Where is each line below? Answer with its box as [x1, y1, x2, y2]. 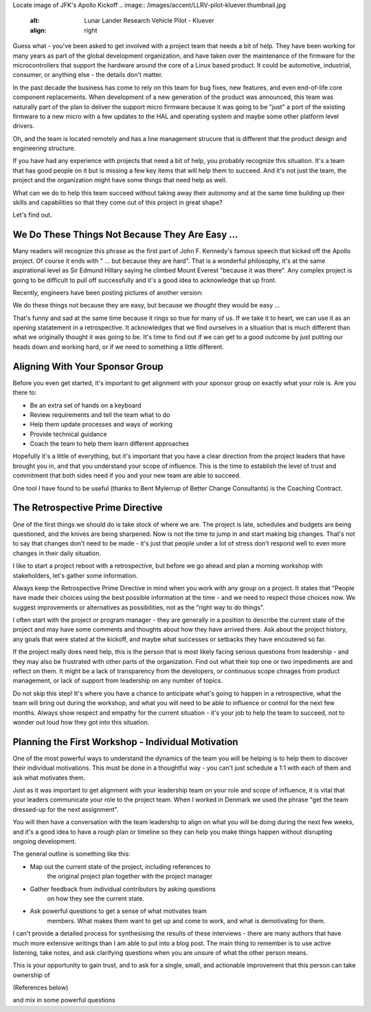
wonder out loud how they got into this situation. [12, 718, 150, 726]
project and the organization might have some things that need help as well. [12, 176, 227, 184]
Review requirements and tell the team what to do [30, 410, 170, 419]
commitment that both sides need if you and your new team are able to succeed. [12, 471, 241, 480]
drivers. [12, 122, 34, 130]
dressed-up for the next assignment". [12, 805, 119, 813]
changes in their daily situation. [12, 549, 101, 557]
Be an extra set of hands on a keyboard [30, 401, 142, 409]
